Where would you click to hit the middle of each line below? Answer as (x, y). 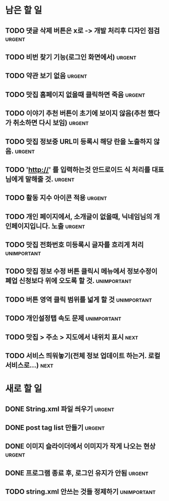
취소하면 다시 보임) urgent (51, 123)
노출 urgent (68, 226)
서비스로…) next (30, 366)
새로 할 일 (24, 389)
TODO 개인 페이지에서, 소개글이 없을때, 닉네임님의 (79, 217)
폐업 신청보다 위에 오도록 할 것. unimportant (69, 281)
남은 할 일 (24, 10)
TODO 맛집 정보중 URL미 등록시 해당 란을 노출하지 (79, 142)
